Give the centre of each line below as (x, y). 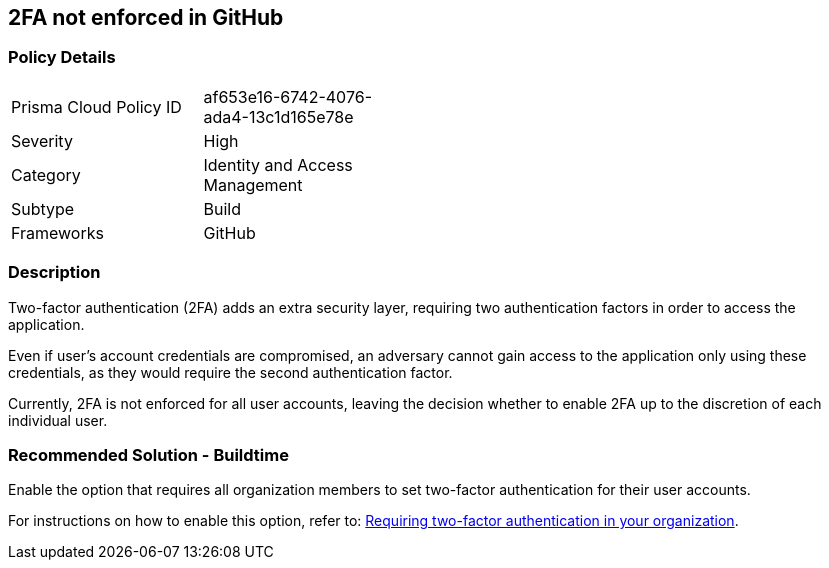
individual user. (58, 420)
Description (54, 272)
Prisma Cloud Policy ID (96, 106)
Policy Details (62, 57)
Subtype (43, 208)
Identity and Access (278, 164)
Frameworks (57, 232)
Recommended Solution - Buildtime (148, 454)
